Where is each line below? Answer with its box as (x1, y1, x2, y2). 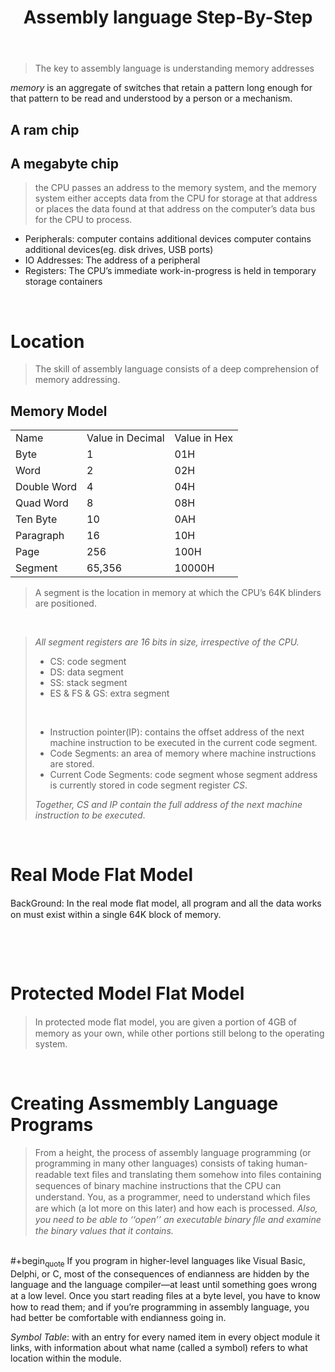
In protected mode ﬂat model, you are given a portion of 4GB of (34, 1016, 298, 1028)
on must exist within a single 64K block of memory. (10, 909, 222, 921)
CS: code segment (49, 656, 127, 668)
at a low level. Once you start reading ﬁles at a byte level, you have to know (10, 1289, 321, 1301)
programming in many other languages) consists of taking (34, 1157, 274, 1169)
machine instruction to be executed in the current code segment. (49, 737, 318, 749)
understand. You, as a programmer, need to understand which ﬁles (34, 1191, 311, 1203)
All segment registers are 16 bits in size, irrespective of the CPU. (34, 636, 300, 648)
